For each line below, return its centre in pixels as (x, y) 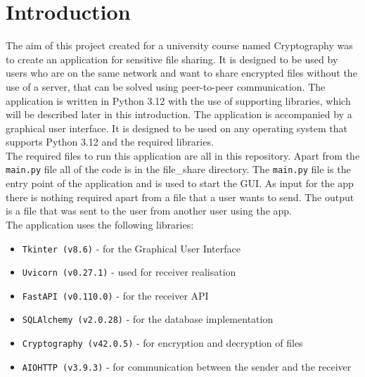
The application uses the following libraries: (100, 224)
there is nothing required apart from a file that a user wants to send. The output (180, 197)
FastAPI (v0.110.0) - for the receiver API (115, 295)
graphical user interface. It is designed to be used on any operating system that (177, 128)
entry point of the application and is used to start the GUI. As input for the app (180, 183)
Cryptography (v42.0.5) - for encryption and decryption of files (162, 343)
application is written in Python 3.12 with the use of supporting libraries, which (178, 100)
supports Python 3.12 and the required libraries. (110, 142)
